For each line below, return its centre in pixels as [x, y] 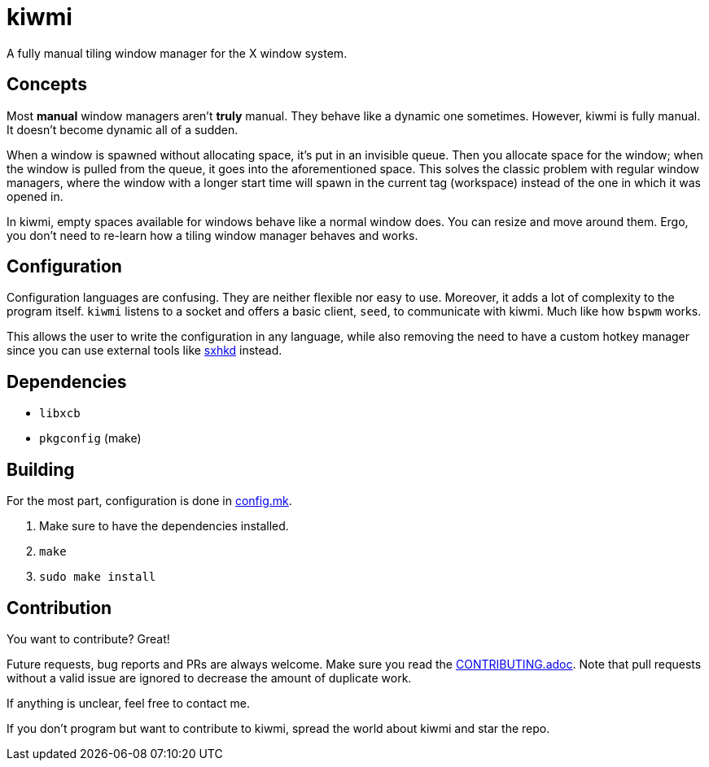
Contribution [59, 608]
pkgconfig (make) [90, 438]
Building [41, 469]
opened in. [35, 196]
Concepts [47, 85]
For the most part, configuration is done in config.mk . [149, 501]
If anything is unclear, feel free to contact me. [128, 703]
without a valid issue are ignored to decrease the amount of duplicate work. [209, 678]
